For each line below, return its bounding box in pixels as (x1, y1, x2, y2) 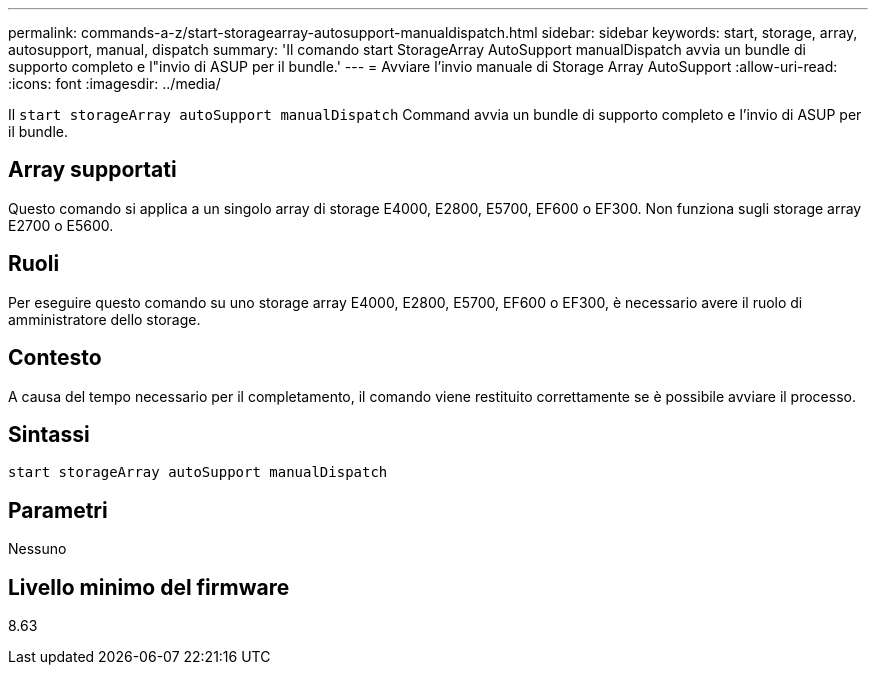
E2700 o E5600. (8, 216, 114, 234)
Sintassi (8, 421, 90, 447)
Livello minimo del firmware (8, 574, 290, 600)
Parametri (8, 497, 108, 523)
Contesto (8, 345, 102, 371)
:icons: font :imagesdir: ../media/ (8, 75, 221, 92)
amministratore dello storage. (8, 310, 201, 328)
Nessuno (8, 540, 67, 558)
